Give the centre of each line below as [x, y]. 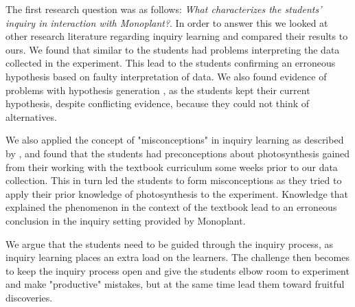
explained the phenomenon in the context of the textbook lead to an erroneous [171, 207]
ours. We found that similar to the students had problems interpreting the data [173, 49]
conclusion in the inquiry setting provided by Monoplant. [126, 220]
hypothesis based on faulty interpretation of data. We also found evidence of [166, 76]
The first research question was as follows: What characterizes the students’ [164, 9]
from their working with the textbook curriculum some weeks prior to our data [172, 167]
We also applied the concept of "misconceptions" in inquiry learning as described [175, 140]
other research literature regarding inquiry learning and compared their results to [177, 36]
